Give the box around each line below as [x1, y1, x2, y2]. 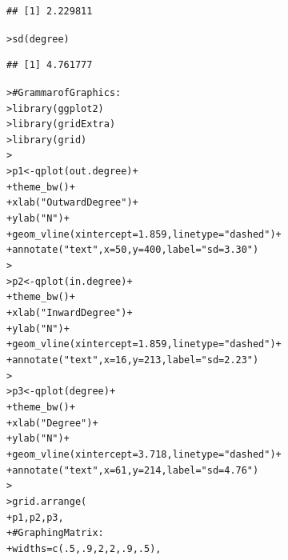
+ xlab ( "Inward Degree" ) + [6, 307, 133, 319]
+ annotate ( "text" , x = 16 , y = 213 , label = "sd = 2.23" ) [6, 354, 259, 366]
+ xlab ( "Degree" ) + [6, 417, 98, 429]
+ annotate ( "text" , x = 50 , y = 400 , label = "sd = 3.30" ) [6, 244, 259, 256]
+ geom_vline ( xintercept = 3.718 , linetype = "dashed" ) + [6, 448, 282, 460]
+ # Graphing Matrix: [6, 527, 104, 539]
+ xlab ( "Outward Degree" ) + [6, 197, 138, 209]
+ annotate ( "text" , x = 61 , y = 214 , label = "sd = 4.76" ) [6, 464, 259, 476]
